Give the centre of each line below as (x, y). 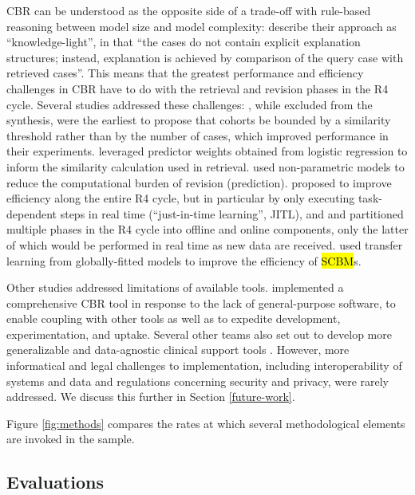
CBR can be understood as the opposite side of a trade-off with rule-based (189, 10)
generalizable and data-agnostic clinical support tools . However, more (178, 350)
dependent (32, 213)
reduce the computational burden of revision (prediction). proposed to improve (199, 182)
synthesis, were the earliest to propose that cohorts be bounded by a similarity (199, 120)
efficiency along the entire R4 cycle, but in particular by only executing (181, 198)
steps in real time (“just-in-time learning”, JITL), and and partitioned (232, 213)
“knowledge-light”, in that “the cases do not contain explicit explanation (184, 42)
